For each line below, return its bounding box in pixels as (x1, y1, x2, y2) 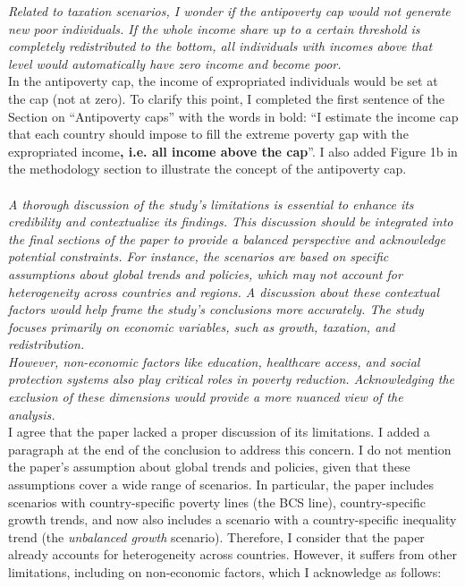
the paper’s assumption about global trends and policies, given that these (8, 457, 410, 476)
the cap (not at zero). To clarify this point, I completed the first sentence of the (8, 89, 444, 107)
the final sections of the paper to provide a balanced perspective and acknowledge (8, 229, 445, 248)
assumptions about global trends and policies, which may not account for (8, 264, 402, 283)
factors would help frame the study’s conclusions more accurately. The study (8, 300, 424, 319)
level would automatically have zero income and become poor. (8, 54, 342, 72)
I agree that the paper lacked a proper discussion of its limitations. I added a (8, 422, 430, 441)
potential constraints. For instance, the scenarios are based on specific (8, 247, 389, 266)
